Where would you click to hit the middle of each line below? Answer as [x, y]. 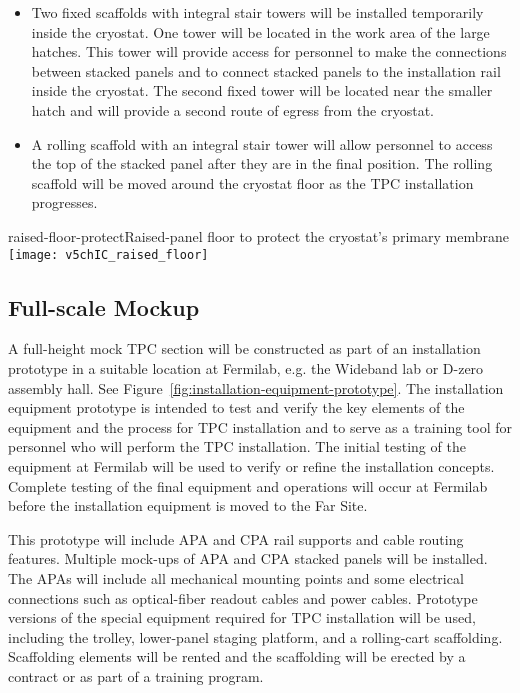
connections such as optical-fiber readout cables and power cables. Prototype [243, 597]
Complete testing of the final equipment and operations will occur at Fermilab [248, 485]
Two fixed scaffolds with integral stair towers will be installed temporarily [257, 12]
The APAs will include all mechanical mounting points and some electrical [236, 577]
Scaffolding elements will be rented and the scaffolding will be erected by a [237, 656]
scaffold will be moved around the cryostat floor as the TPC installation [252, 182]
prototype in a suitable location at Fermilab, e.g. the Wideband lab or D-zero [246, 367]
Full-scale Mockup [104, 306]
